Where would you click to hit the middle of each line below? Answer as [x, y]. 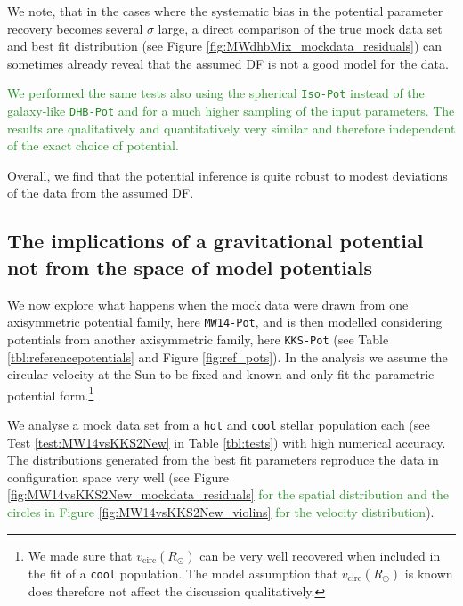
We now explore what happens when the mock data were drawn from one [208, 304]
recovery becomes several [75, 28]
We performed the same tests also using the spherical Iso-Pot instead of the [216, 93]
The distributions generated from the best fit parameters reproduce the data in [223, 460]
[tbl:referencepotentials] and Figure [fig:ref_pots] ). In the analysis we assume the [227, 356]
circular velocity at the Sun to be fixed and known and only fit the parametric [221, 374]
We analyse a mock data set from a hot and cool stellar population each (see [219, 424]
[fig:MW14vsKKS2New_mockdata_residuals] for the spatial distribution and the [228, 494]
